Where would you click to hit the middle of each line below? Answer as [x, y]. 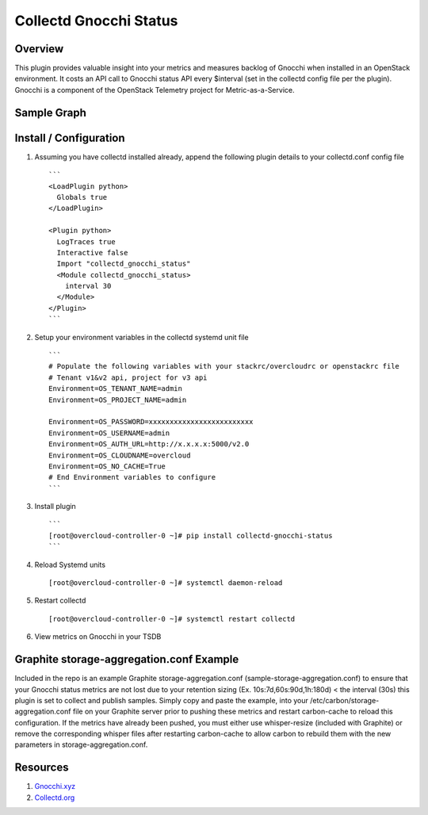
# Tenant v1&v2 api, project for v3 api [128, 377]
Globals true [82, 197]
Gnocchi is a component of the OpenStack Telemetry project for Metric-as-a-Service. [155, 90]
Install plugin [55, 507]
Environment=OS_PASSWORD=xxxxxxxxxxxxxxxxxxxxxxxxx [151, 422]
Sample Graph [51, 112]
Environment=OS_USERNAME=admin [109, 433]
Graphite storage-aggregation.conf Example [127, 659]
